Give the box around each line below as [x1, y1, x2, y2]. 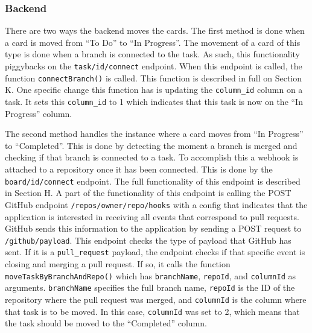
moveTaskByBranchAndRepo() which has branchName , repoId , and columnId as [5, 269, 296, 282]
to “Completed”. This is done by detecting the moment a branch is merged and [5, 139, 298, 151]
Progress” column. [5, 107, 72, 119]
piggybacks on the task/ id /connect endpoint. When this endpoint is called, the [5, 60, 302, 72]
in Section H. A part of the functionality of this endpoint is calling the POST [5, 186, 291, 199]
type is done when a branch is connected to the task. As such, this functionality [5, 48, 300, 60]
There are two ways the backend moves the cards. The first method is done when [5, 24, 305, 37]
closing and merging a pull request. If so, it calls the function [5, 258, 231, 270]
